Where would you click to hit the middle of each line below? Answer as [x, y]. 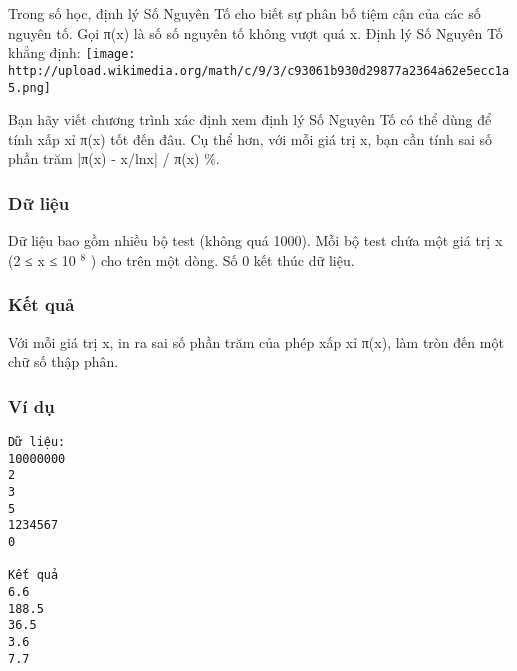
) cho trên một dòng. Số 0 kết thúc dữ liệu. [222, 259]
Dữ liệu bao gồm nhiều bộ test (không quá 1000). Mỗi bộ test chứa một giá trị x [255, 240]
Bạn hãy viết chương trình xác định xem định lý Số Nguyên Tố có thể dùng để [250, 119]
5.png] [29, 87]
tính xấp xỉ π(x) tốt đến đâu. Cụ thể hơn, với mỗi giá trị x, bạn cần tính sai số [250, 138]
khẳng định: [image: [72, 52]
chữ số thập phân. [63, 361]
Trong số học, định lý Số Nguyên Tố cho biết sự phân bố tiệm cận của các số [244, 13]
